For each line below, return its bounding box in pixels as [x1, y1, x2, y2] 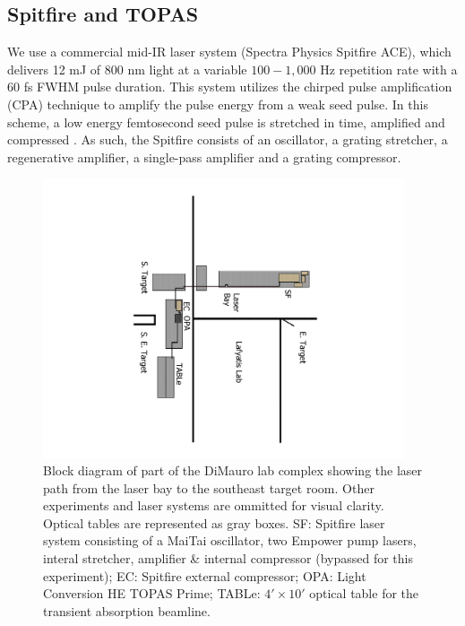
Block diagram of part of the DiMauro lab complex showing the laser [43, 461, 423, 480]
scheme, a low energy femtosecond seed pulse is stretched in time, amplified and [7, 112, 445, 131]
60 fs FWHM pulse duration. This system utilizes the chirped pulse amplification [7, 77, 452, 96]
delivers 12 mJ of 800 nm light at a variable [7, 59, 247, 78]
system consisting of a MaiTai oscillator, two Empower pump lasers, [43, 531, 417, 550]
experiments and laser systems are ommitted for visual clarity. [43, 496, 384, 515]
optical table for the [309, 584, 419, 603]
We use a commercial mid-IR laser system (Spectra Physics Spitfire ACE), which [7, 42, 452, 61]
